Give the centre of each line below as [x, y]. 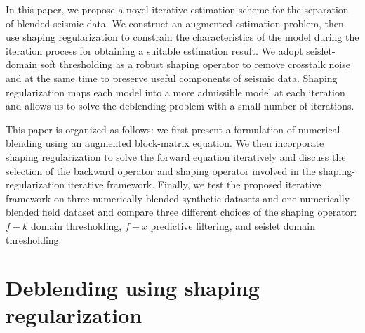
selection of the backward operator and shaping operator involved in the [161, 170]
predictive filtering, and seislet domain [233, 225]
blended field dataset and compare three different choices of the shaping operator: [181, 212]
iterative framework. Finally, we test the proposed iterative [194, 184]
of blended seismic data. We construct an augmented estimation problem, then [175, 23]
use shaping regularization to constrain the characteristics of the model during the [182, 37]
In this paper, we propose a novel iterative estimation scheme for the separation [177, 9]
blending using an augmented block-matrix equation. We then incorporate [165, 143]
